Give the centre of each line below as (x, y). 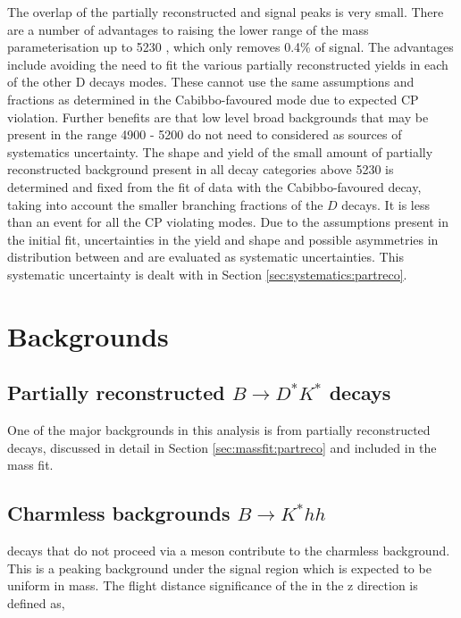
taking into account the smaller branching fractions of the (165, 204)
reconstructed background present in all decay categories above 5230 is (201, 169)
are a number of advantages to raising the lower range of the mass (188, 29)
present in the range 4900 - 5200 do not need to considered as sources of (205, 134)
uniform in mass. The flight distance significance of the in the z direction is (213, 585)
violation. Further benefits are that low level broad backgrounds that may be (218, 117)
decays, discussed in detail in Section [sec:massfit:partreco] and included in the (222, 447)
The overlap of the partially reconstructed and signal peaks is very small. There (226, 12)
